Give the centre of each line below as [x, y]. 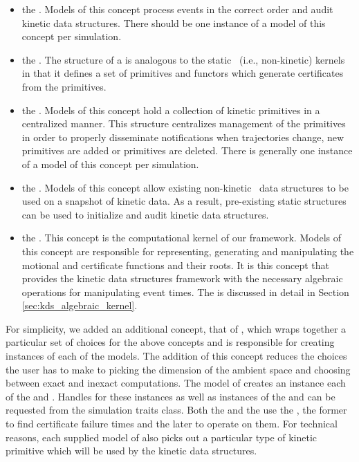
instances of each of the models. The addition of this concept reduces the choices [176, 356]
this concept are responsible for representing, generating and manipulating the [188, 251]
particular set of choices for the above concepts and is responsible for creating [170, 342]
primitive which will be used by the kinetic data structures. [131, 451]
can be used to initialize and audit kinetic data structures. [145, 214]
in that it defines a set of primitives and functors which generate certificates [183, 73]
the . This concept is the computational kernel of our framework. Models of [182, 238]
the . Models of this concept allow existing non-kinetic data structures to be [185, 187]
